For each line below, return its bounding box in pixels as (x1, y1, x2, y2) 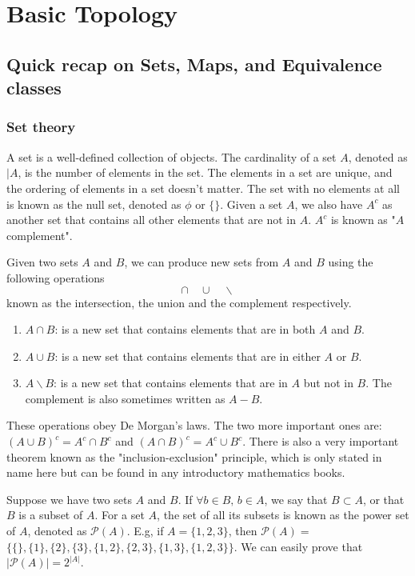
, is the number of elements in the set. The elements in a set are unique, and (18, 164, 393, 181)
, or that (362, 490, 405, 507)
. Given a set (220, 195, 283, 212)
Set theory (6, 117, 76, 137)
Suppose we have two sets (6, 490, 132, 507)
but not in (303, 374, 353, 391)
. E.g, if (126, 522, 164, 539)
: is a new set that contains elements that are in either (54, 347, 321, 364)
